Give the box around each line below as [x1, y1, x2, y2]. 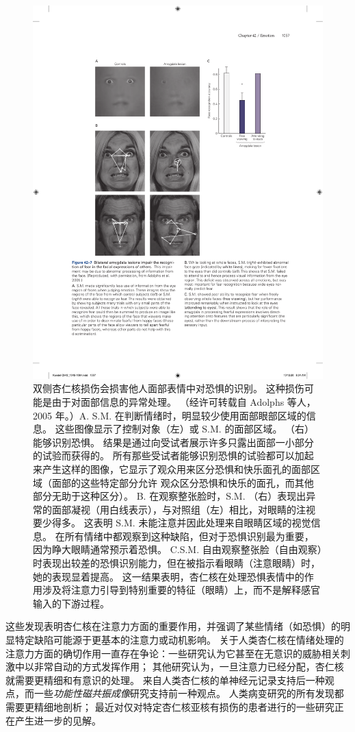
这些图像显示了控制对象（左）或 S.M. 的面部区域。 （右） [55, 422, 315, 436]
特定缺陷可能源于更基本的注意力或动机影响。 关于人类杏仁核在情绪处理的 [14, 633, 344, 647]
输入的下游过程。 [33, 596, 109, 610]
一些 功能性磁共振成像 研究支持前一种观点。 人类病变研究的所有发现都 [34, 686, 344, 700]
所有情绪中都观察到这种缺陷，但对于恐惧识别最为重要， [64, 528, 314, 543]
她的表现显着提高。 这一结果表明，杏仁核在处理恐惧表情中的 [33, 569, 304, 583]
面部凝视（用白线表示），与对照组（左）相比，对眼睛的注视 [51, 502, 315, 516]
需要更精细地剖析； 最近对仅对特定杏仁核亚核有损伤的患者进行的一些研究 [5, 700, 334, 713]
